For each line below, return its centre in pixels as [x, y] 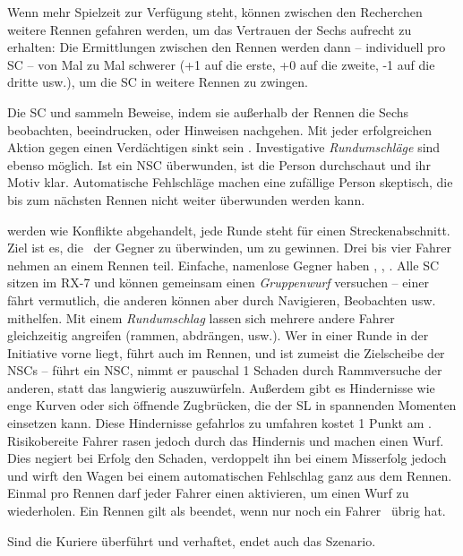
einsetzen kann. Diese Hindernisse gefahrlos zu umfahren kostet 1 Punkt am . [219, 423]
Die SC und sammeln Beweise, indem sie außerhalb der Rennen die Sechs [208, 111]
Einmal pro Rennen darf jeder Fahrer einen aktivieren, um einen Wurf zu [208, 493]
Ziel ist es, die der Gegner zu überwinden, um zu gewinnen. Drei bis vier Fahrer [230, 248]
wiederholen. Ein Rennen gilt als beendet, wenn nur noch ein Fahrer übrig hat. [227, 511]
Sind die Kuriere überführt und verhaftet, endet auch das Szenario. [192, 540]
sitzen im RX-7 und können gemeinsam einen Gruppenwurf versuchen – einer [218, 282]
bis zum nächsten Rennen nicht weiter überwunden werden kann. [186, 199]
